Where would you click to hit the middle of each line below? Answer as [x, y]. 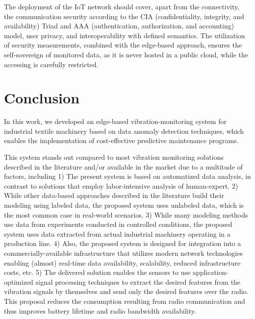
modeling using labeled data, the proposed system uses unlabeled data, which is [124, 205]
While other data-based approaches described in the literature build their [114, 195]
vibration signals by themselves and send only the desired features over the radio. [126, 291]
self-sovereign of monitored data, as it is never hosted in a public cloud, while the [126, 54]
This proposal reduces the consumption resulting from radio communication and [125, 301]
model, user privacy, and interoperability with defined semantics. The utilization [125, 35]
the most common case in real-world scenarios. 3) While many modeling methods [126, 214]
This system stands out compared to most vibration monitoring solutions [114, 157]
